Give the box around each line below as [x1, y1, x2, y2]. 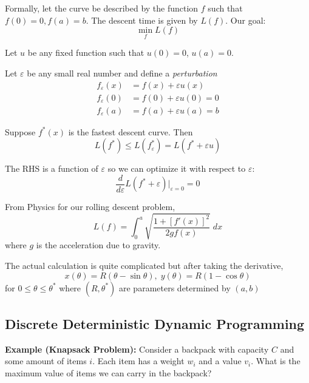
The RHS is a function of [5, 162, 98, 175]
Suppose [5, 125, 36, 138]
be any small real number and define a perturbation [27, 67, 217, 79]
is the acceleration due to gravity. [36, 239, 161, 251]
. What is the [251, 354, 301, 367]
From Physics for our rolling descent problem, [5, 200, 175, 213]
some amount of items [5, 354, 87, 367]
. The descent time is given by [86, 13, 198, 26]
